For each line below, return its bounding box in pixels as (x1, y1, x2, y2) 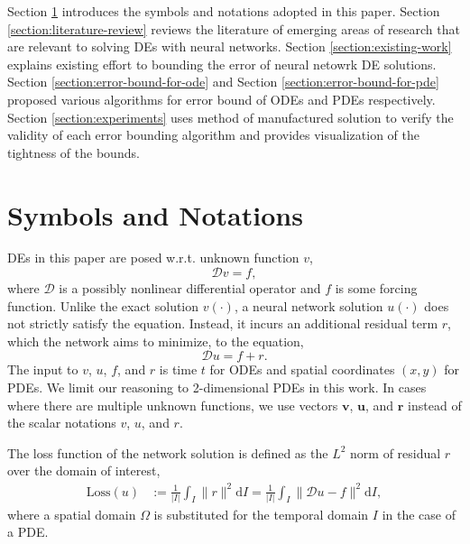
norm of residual (350, 443, 441, 462)
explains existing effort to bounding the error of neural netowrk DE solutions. (7, 54, 437, 73)
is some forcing (335, 279, 418, 298)
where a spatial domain (7, 504, 136, 523)
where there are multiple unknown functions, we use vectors (7, 395, 338, 414)
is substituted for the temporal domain (153, 504, 369, 523)
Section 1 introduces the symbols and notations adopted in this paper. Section (7, 2, 440, 20)
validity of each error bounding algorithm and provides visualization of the (7, 125, 419, 144)
